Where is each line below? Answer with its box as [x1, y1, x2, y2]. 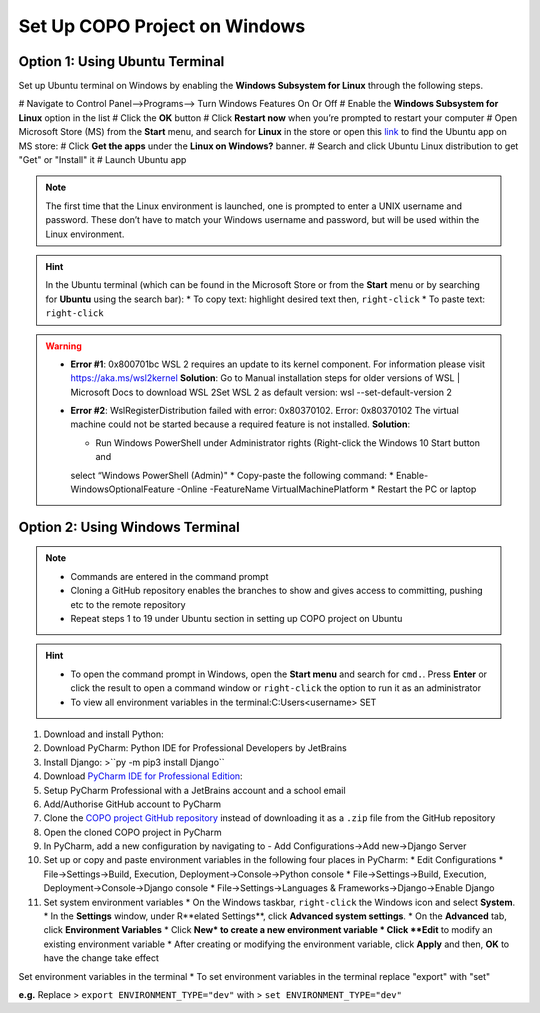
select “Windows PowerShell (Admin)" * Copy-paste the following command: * [70, 469, 394, 481]
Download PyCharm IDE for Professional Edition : [43, 770, 244, 782]
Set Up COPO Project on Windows [18, 15, 306, 37]
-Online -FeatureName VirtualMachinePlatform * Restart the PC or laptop [176, 483, 477, 495]
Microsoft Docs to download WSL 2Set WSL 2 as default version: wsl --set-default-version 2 [70, 386, 452, 398]
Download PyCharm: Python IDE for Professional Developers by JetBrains [43, 742, 347, 754]
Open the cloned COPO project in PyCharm [43, 826, 222, 838]
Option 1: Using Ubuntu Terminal [18, 53, 225, 70]
